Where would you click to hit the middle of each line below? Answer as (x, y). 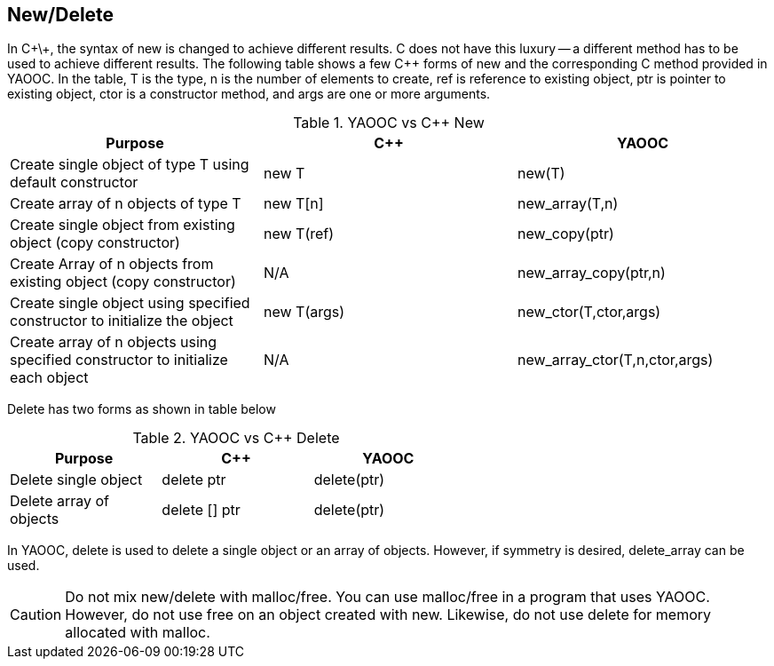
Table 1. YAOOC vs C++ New (389, 123)
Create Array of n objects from (112, 264)
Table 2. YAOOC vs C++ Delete (236, 438)
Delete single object (76, 480)
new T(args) (304, 312)
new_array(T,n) (568, 204)
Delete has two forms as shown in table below (142, 409)
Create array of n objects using (114, 342)
